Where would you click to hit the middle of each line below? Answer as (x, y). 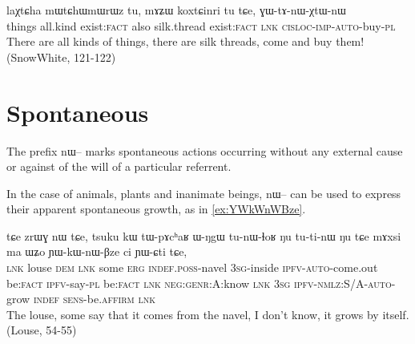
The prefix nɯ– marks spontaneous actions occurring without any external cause (205, 150)
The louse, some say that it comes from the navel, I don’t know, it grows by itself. (208, 314)
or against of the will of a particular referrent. (119, 166)
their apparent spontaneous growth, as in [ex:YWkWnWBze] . (156, 209)
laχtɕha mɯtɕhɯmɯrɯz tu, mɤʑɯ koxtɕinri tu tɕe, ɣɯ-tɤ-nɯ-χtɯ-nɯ (176, 10)
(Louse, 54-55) (42, 330)
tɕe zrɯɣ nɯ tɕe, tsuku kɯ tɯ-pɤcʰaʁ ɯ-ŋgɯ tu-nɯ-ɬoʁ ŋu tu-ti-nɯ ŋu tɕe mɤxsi (204, 235)
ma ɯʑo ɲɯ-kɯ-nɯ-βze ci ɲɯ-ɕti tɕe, (97, 251)
